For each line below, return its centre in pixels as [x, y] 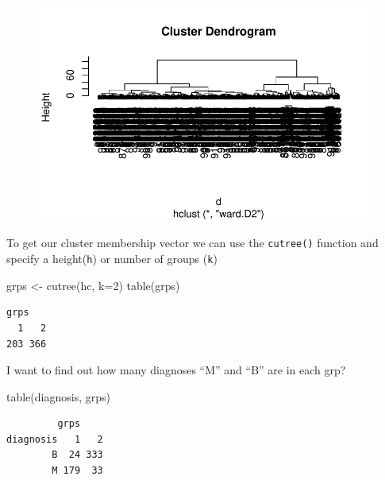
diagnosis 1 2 [55, 439]
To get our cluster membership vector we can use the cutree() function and [192, 243]
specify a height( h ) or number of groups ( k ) [112, 259]
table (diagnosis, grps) [58, 396]
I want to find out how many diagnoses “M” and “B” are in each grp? [176, 370]
